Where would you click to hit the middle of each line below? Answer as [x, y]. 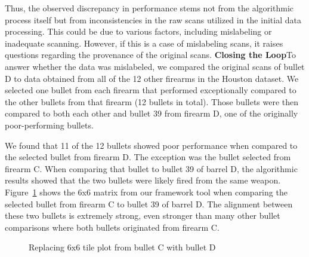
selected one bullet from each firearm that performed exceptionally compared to [151, 90]
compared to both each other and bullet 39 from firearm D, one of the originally [152, 113]
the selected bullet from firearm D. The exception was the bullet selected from [148, 157]
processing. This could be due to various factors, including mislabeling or [138, 31]
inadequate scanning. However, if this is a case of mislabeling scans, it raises [144, 43]
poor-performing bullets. [49, 125]
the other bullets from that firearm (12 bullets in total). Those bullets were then [152, 101]
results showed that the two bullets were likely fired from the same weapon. [143, 180]
